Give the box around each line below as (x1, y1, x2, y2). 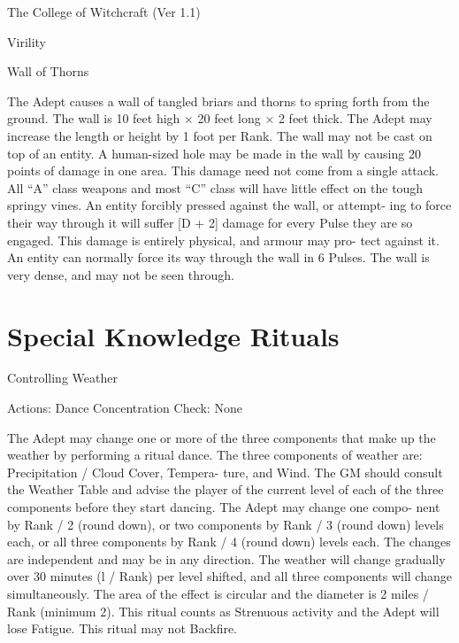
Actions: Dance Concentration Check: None (7, 399, 242, 417)
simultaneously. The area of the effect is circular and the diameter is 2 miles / (7, 584, 429, 602)
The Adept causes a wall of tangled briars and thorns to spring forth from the (7, 91, 430, 110)
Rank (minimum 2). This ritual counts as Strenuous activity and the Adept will (7, 601, 440, 620)
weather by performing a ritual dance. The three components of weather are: (7, 445, 423, 464)
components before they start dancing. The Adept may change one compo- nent (7, 498, 440, 515)
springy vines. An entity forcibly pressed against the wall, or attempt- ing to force (7, 196, 452, 214)
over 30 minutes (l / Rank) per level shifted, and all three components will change (7, 567, 452, 585)
